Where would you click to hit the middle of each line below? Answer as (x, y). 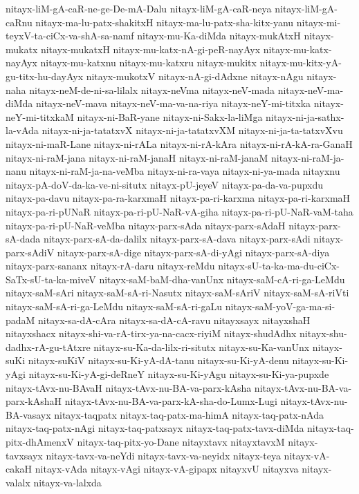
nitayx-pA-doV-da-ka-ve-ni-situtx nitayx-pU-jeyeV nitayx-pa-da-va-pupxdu (165, 184)
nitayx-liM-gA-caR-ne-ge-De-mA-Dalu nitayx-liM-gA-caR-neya (139, 8)
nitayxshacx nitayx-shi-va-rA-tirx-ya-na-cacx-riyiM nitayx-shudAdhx (151, 333)
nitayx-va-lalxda (67, 482)
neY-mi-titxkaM (40, 116)
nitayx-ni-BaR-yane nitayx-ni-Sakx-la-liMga (170, 116)
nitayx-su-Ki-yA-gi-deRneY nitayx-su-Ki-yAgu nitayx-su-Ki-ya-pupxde (179, 374)
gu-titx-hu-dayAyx (45, 76)
